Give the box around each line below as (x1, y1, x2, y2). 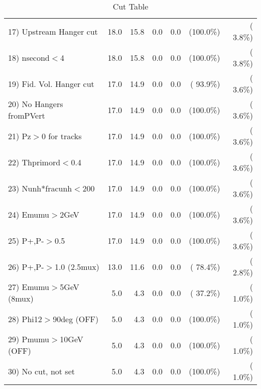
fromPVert (8, 110, 45, 121)
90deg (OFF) (53, 313, 99, 325)
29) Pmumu (8, 333, 50, 345)
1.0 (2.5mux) (54, 260, 99, 272)
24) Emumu (8, 208, 50, 220)
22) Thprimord (8, 156, 61, 168)
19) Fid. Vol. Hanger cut (8, 77, 94, 89)
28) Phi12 (8, 313, 42, 325)
